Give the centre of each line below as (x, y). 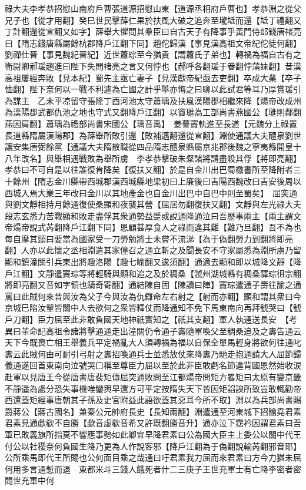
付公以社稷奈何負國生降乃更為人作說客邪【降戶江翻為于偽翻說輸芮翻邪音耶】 (153, 446)
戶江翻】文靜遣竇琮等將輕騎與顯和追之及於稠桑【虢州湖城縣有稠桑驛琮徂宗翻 (153, 273)
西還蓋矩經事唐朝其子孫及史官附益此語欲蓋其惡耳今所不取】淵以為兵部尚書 (149, 400)
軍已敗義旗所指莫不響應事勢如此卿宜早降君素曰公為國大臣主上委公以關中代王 (153, 434)
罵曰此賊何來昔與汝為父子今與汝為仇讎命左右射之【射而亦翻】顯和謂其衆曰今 (153, 296)
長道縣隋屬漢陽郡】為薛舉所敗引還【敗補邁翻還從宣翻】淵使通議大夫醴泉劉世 (153, 135)
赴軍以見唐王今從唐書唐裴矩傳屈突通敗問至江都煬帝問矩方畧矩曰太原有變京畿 (153, 377)
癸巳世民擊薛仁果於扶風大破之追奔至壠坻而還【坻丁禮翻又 (190, 20)
